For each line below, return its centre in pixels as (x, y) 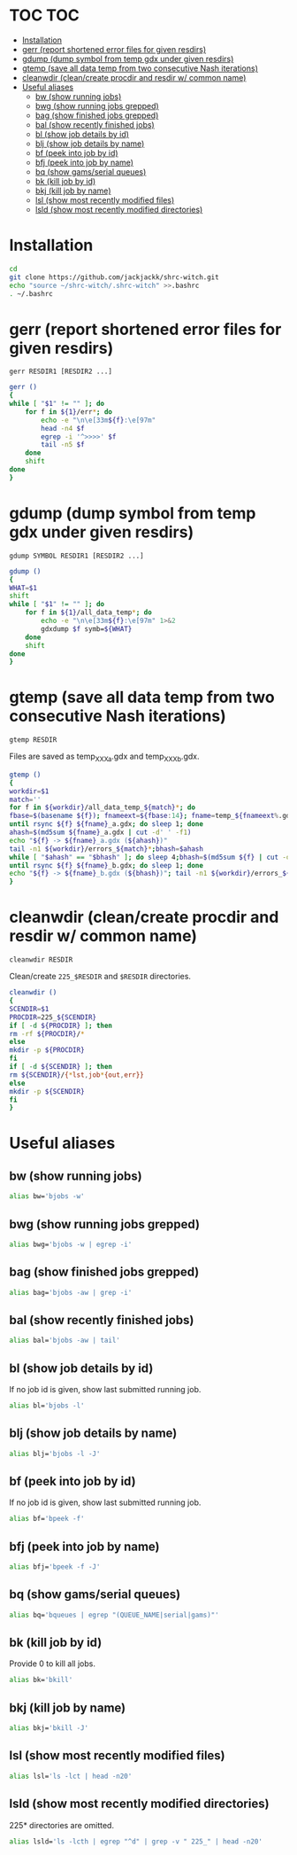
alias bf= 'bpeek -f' (47, 1519)
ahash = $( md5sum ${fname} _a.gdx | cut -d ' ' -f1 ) (100, 833)
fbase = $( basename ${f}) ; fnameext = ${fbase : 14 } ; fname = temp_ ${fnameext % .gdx (152, 816)
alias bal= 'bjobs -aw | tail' (65, 1341)
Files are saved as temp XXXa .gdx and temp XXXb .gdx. (104, 757)
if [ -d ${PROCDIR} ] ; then (61, 1025)
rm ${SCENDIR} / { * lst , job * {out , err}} (76, 1075)
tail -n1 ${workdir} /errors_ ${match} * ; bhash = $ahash (106, 849)
